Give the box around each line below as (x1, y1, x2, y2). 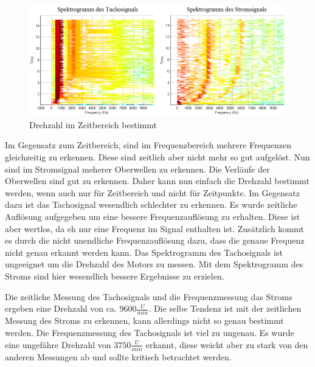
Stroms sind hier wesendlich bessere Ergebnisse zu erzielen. (5, 269, 224, 282)
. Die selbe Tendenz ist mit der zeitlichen (148, 302, 302, 315)
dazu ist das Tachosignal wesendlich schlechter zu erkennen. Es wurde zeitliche (5, 198, 297, 211)
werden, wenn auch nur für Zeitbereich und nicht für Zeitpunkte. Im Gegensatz (5, 186, 300, 199)
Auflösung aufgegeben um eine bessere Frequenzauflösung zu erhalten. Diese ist (5, 210, 300, 222)
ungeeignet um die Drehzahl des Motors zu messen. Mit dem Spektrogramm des (5, 258, 303, 270)
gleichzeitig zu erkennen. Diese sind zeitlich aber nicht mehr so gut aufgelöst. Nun (5, 150, 310, 163)
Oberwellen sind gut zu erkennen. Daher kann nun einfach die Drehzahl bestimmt (5, 174, 310, 187)
